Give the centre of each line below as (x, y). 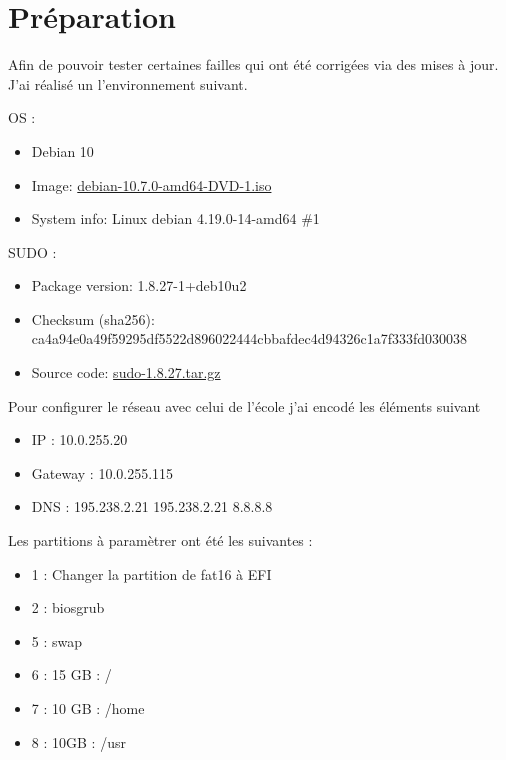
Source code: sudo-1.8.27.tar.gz (126, 372)
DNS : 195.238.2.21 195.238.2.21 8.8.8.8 (152, 506)
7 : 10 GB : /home (88, 708)
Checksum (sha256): (93, 318)
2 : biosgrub (68, 607)
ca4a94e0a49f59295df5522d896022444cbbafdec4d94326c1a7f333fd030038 (249, 338)
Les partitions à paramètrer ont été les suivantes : (160, 540)
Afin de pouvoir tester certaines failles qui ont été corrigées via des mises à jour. (253, 64)
